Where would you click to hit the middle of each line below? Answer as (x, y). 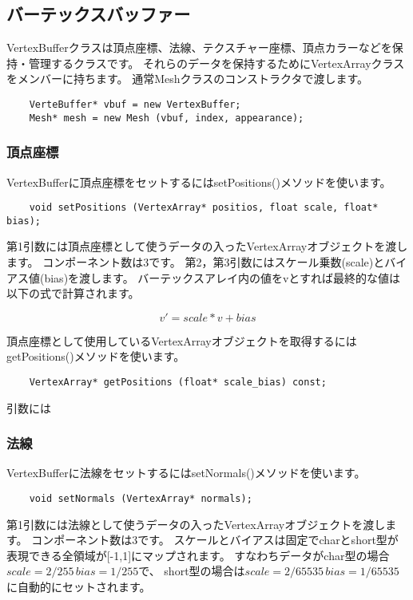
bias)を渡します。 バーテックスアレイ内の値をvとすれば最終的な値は (222, 277)
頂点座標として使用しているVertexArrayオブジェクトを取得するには (182, 340)
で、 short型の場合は (192, 571)
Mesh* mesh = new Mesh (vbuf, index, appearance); (167, 118)
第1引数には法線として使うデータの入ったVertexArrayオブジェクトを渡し (196, 524)
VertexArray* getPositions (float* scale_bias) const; (178, 382)
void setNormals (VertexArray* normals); (141, 499)
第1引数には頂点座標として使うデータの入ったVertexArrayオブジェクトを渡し (207, 246)
